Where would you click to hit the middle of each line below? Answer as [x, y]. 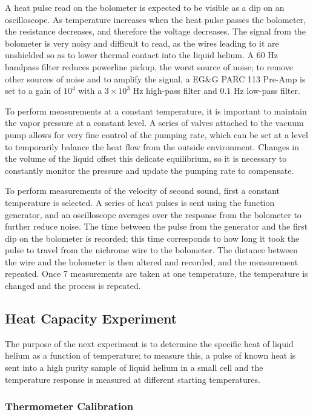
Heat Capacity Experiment [91, 318]
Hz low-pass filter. [267, 91]
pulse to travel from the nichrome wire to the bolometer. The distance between [151, 250]
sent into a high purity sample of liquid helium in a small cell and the [134, 367]
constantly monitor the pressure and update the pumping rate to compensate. [150, 170]
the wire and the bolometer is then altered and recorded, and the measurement [152, 261]
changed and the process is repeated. [73, 286]
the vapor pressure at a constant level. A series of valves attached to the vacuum [154, 123]
